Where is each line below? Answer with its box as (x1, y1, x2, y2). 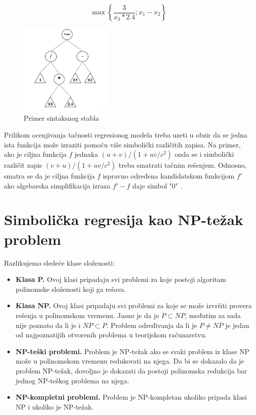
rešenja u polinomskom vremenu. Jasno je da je (15, 310, 159, 320)
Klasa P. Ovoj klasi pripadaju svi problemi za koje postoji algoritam (15, 274, 226, 284)
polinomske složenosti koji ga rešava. (15, 283, 126, 294)
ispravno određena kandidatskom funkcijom (102, 171, 235, 181)
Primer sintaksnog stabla (24, 113, 99, 123)
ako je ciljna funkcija (4, 149, 67, 159)
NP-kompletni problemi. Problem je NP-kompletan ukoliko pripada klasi (15, 392, 247, 402)
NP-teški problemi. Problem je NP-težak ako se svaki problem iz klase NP (15, 346, 250, 356)
